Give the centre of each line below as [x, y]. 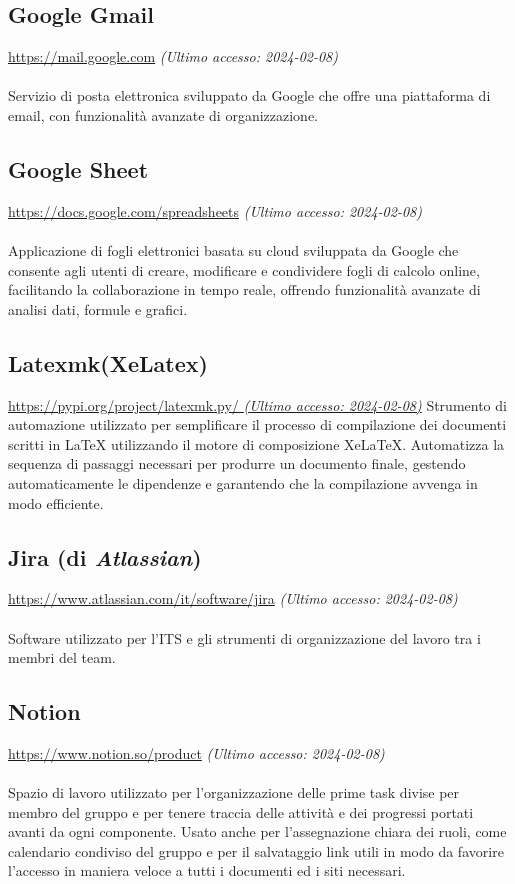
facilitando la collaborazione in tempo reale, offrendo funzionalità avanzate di [244, 289]
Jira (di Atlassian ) [105, 556]
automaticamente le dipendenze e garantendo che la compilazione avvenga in [243, 482]
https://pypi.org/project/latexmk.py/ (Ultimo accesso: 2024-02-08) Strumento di [257, 404]
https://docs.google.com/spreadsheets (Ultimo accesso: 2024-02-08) [215, 210]
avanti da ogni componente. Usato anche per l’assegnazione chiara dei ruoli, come [257, 831]
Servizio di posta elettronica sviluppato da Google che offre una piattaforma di [249, 95]
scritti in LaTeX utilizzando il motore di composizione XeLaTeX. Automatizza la [256, 443]
